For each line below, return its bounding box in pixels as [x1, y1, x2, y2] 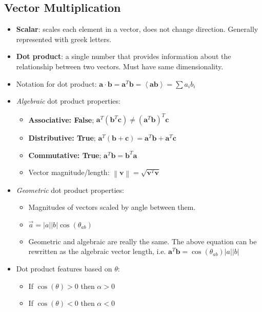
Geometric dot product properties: [16, 184, 124, 195]
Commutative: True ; [28, 149, 102, 160]
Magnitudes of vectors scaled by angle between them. [28, 202, 196, 212]
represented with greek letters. [16, 33, 112, 44]
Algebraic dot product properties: [16, 95, 120, 106]
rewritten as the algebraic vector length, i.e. [28, 246, 166, 257]
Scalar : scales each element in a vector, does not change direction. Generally [16, 24, 258, 34]
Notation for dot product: [16, 78, 97, 89]
